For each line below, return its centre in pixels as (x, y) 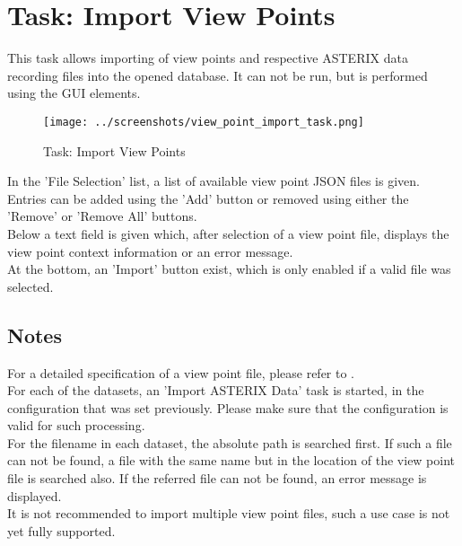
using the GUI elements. (74, 93)
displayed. (35, 495)
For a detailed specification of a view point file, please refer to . (181, 372)
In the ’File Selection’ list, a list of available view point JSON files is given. (214, 181)
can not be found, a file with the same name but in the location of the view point (231, 460)
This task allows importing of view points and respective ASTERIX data (208, 58)
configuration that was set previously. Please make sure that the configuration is (228, 407)
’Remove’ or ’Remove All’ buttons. (102, 216)
